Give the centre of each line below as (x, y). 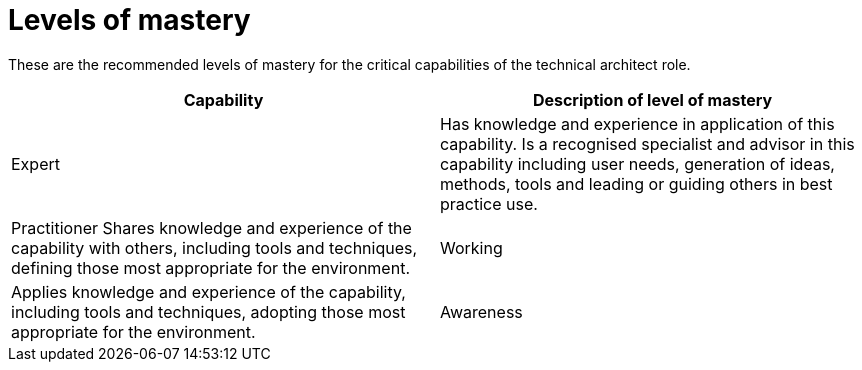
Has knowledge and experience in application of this (637, 123)
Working (471, 247)
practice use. (489, 203)
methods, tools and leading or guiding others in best (636, 183)
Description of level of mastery (652, 99)
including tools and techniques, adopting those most (208, 311)
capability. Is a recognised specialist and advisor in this (647, 143)
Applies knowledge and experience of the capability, (208, 291)
